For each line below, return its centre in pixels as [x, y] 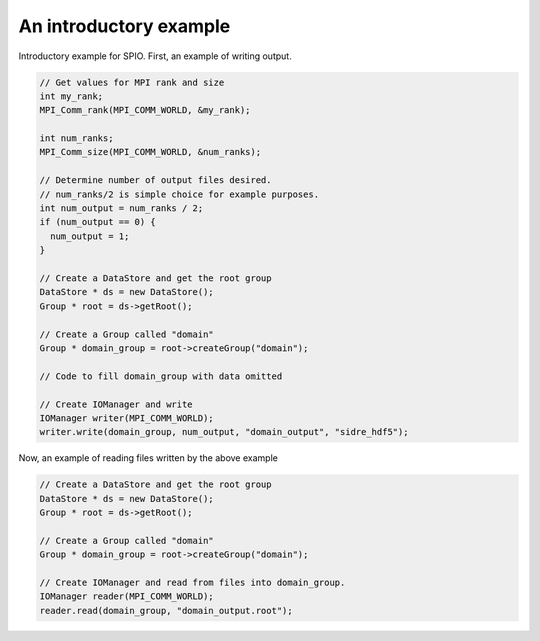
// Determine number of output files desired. [155, 180]
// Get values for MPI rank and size [132, 82]
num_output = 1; [90, 236]
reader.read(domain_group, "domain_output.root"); [166, 610]
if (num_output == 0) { [98, 222]
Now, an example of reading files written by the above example [148, 458]
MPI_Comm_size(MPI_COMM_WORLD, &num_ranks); [150, 152]
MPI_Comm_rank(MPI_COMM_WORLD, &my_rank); [145, 110]
